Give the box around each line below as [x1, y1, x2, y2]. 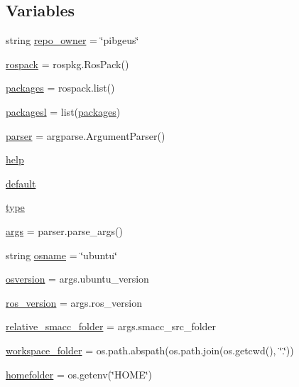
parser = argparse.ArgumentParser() [6, 128, 165, 143]
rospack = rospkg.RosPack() [6, 56, 129, 71]
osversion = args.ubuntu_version [6, 271, 149, 286]
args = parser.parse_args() [6, 223, 124, 238]
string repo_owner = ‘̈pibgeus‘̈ [6, 33, 139, 48]
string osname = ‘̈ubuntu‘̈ [6, 247, 117, 262]
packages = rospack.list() [6, 80, 115, 95]
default [6, 175, 36, 190]
